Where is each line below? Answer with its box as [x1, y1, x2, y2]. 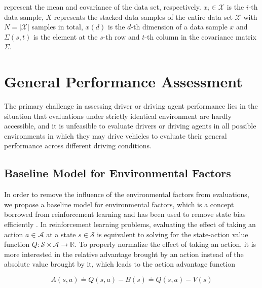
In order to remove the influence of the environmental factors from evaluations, [4, 189, 249, 200]
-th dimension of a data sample [131, 21, 228, 32]
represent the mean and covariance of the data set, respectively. [4, 2, 201, 12]
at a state [46, 229, 76, 239]
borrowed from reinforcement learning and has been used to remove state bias [4, 209, 246, 219]
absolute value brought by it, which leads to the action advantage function [4, 259, 235, 269]
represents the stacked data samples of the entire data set [54, 11, 233, 22]
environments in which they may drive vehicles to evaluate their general [4, 130, 227, 141]
